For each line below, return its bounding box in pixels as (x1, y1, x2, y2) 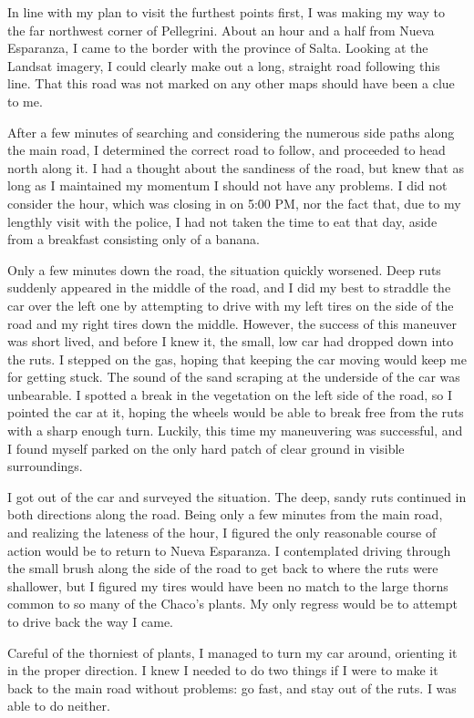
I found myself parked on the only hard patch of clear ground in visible (7, 438, 405, 457)
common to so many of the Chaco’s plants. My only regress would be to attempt (7, 594, 458, 613)
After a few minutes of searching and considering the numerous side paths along (7, 122, 455, 141)
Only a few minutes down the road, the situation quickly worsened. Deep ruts (7, 260, 441, 279)
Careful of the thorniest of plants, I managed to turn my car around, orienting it (7, 642, 458, 662)
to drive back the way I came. (7, 612, 173, 631)
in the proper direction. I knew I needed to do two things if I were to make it (7, 661, 438, 680)
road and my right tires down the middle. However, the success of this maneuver (7, 313, 457, 333)
